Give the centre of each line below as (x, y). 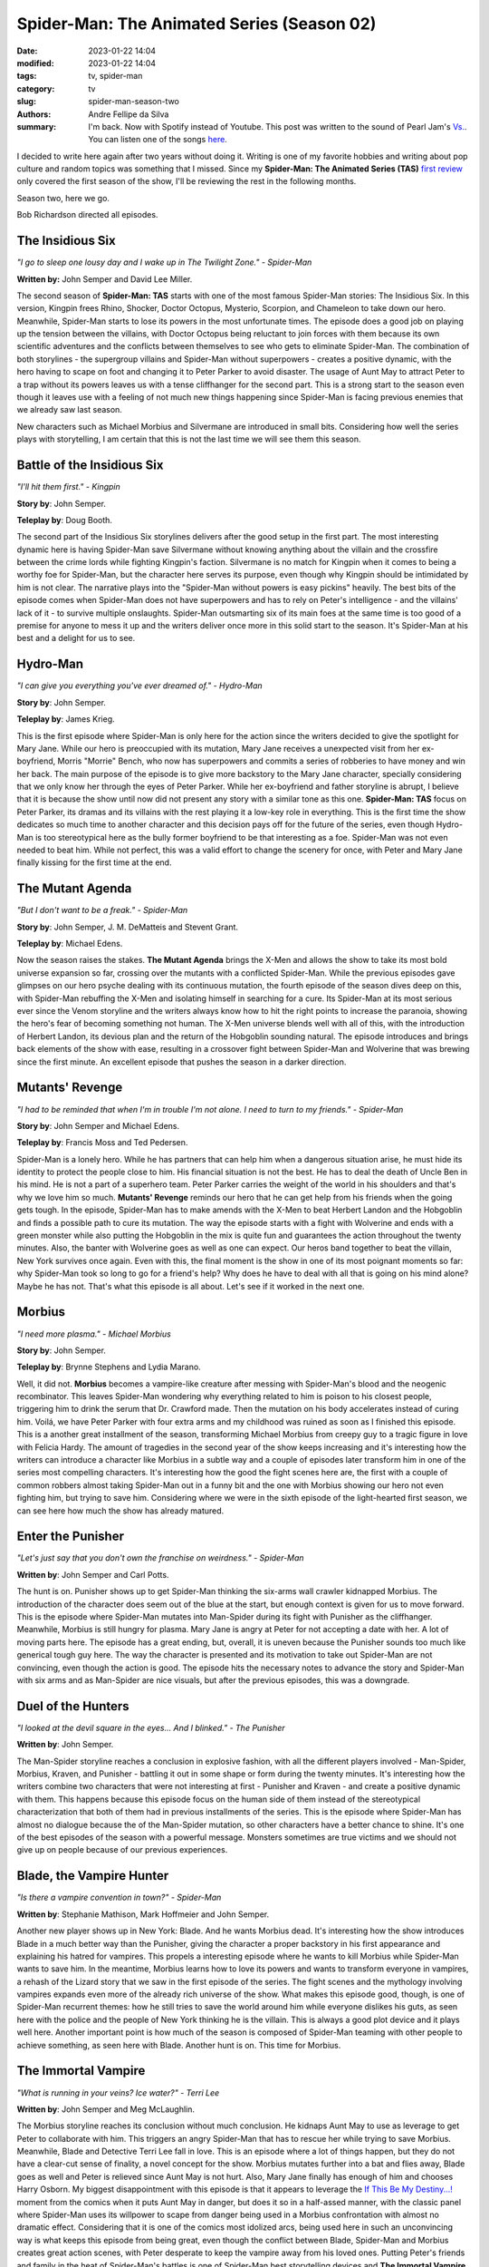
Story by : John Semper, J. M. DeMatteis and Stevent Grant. (128, 927)
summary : (37, 126)
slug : (26, 102)
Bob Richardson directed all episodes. (87, 215)
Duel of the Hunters (73, 1706)
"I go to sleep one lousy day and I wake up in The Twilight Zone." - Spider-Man (164, 262)
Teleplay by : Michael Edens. (70, 944)
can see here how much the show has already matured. (120, 1511)
